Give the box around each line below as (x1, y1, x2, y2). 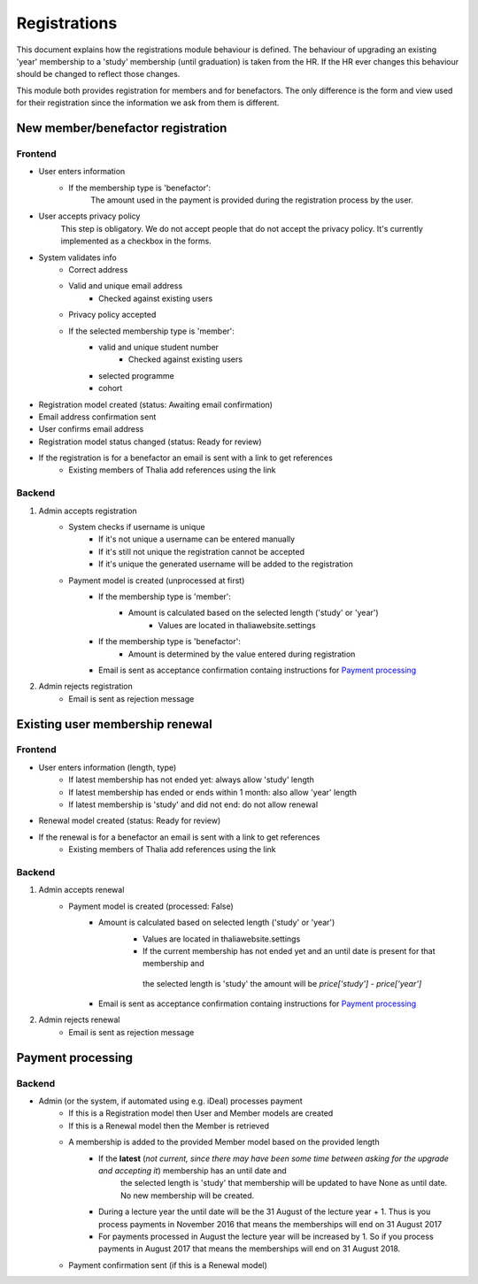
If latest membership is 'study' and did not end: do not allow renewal (68, 799, 319, 810)
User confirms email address (38, 424, 144, 434)
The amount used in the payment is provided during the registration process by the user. (90, 195, 413, 205)
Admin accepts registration (38, 505, 137, 516)
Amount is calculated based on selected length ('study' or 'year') (98, 917, 335, 928)
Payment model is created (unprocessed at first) (68, 575, 245, 586)
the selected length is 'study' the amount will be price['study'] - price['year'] (143, 978, 422, 988)
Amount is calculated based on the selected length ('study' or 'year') (128, 607, 380, 619)
